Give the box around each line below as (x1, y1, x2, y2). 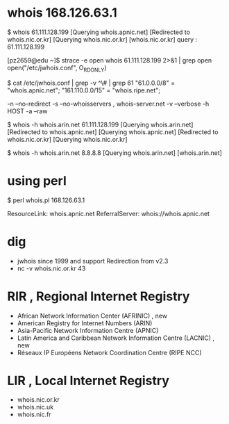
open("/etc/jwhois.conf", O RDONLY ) (7, 63, 107, 74)
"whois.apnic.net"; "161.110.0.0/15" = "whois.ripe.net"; (7, 85, 161, 95)
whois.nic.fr (17, 410, 51, 418)
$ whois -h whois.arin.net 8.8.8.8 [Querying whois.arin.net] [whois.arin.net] (7, 148, 222, 157)
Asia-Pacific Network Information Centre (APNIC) (17, 326, 159, 334)
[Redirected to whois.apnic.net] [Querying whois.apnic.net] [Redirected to (7, 127, 219, 136)
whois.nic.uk (17, 403, 54, 411)
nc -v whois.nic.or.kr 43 (17, 264, 86, 272)
